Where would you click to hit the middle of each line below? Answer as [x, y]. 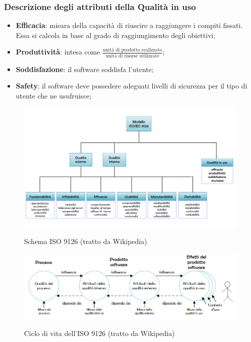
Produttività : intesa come [58, 52]
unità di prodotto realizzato [133, 50]
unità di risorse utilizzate [132, 56]
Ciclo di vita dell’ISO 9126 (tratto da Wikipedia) [99, 333]
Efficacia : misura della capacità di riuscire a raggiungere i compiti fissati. [129, 25]
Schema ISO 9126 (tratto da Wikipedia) [86, 241]
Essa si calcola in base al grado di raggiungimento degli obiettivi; [115, 35]
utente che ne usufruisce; [54, 95]
